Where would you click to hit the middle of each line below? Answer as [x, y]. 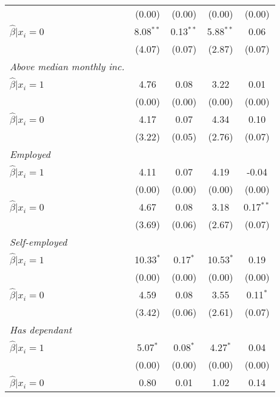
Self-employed [38, 242]
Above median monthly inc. [67, 66]
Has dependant [41, 330]
